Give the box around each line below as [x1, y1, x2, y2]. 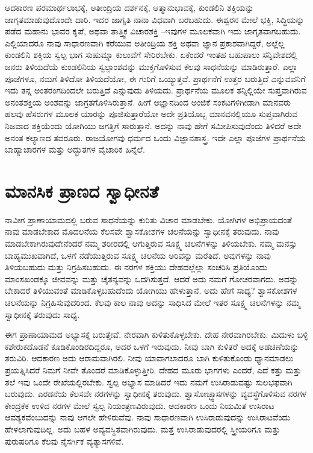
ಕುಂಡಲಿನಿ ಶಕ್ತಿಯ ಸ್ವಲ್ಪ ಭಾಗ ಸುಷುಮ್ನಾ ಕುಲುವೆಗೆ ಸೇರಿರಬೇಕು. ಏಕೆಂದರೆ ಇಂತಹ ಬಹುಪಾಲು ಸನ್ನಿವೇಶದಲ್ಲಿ [5, 48, 297, 61]
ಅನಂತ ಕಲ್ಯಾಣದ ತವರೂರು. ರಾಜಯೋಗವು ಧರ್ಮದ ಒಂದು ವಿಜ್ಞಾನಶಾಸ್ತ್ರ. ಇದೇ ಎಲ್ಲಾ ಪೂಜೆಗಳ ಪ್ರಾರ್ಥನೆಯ [5, 131, 306, 144]
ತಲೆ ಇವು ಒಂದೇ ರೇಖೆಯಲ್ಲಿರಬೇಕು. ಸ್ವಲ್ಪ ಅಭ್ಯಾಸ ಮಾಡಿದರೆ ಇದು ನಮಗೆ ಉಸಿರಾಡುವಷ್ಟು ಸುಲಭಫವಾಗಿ [5, 375, 293, 388]
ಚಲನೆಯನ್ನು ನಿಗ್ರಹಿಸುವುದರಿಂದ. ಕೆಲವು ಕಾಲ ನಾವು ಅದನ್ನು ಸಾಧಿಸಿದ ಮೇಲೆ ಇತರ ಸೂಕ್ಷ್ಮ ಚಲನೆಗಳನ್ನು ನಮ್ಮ [5, 296, 300, 308]
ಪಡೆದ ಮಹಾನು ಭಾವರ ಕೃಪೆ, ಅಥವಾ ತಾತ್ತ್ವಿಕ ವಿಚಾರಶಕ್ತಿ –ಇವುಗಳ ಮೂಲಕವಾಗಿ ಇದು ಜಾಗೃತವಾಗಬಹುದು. [5, 25, 301, 37]
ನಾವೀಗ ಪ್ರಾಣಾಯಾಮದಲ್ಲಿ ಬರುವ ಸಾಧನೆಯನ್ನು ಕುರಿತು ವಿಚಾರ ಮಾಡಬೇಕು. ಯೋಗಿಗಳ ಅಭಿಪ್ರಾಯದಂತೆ [5, 213, 292, 226]
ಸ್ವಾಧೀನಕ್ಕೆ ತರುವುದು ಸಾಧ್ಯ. [5, 308, 80, 320]
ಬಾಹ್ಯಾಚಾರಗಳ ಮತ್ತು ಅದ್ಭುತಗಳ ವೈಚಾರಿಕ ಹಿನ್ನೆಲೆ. [5, 143, 146, 156]
